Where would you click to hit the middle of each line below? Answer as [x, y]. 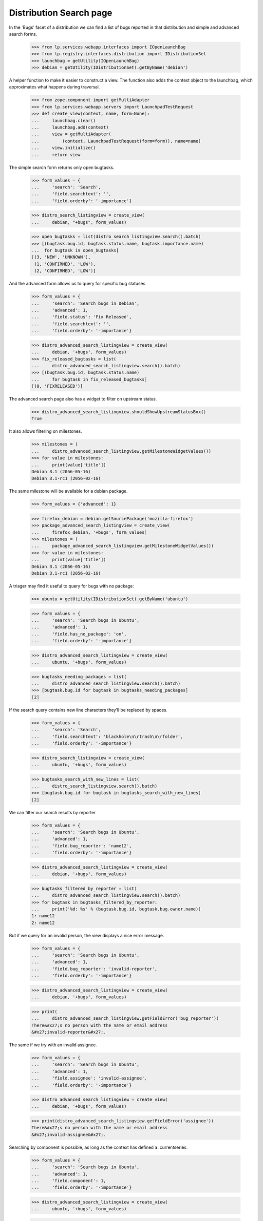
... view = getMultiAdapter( [71, 134]
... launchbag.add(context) [70, 127]
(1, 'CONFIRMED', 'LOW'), [65, 264]
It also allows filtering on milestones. [46, 431]
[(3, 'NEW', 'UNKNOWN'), [61, 257]
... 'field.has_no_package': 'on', [79, 634]
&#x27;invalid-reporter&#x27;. [69, 1032]
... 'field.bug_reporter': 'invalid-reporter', [94, 969]
